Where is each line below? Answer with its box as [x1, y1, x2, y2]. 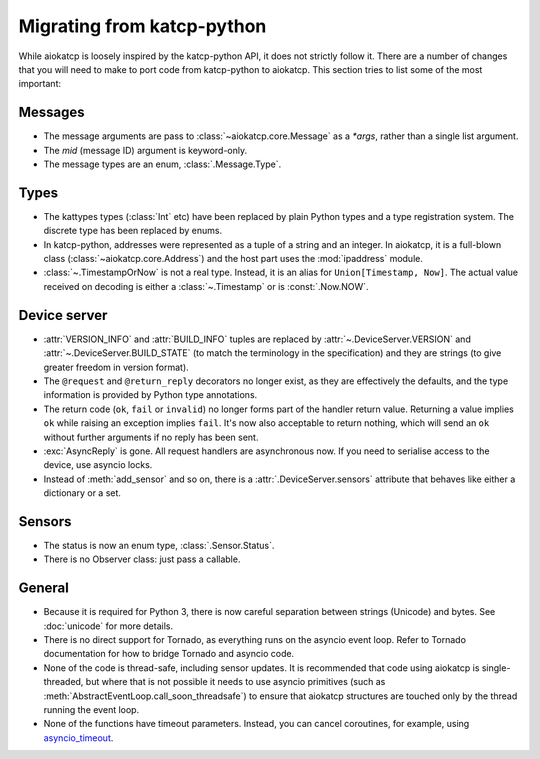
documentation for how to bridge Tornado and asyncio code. [43, 648, 295, 660]
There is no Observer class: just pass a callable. [43, 553, 241, 565]
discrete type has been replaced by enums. [43, 225, 223, 237]
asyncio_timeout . [43, 731, 114, 744]
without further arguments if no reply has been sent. [43, 431, 259, 443]
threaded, [43, 676, 84, 688]
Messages [18, 104, 85, 121]
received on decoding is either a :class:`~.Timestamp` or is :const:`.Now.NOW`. [43, 280, 369, 292]
